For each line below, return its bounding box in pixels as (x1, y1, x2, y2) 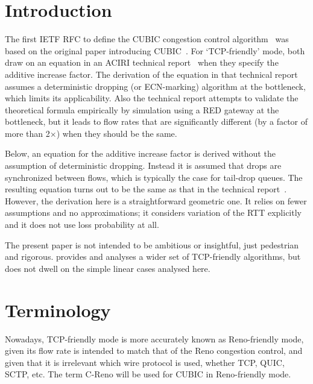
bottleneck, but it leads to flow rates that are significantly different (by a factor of (5, 115, 308, 128)
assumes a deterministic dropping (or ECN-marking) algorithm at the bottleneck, (5, 80, 306, 92)
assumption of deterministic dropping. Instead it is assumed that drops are (5, 159, 282, 172)
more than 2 (5, 127, 50, 139)
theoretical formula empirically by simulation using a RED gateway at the (5, 103, 279, 116)
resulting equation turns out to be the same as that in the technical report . (5, 183, 287, 195)
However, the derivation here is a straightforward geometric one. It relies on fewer (5, 194, 307, 207)
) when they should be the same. (56, 127, 177, 139)
